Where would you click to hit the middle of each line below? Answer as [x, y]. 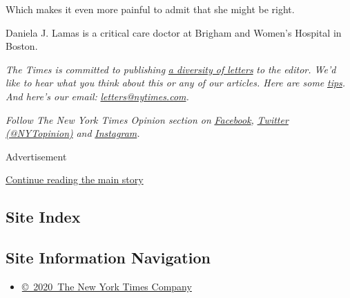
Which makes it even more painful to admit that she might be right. [150, 9]
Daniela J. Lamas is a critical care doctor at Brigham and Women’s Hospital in [174, 32]
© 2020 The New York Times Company [107, 286]
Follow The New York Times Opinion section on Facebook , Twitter [147, 119]
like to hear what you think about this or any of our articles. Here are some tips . [176, 83]
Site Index [43, 217]
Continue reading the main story [75, 179]
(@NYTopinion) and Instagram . [73, 133]
